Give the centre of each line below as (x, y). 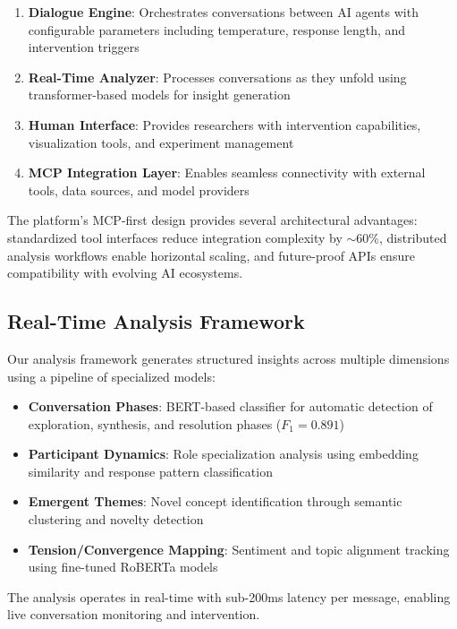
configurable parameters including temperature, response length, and (217, 29)
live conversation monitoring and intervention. (134, 614)
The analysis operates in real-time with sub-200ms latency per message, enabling (229, 596)
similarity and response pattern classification (150, 471)
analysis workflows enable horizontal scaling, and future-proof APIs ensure (211, 255)
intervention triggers (84, 47)
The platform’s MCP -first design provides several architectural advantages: (212, 220)
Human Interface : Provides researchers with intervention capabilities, (224, 124)
